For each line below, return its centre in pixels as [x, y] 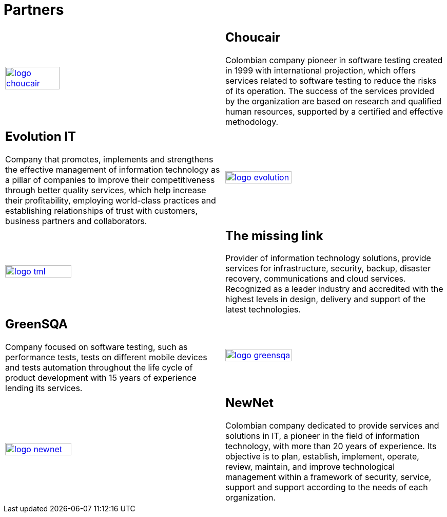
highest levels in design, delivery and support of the [326, 299]
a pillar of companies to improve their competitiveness [110, 180]
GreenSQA [37, 324]
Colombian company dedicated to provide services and [332, 426]
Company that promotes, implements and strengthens [109, 159]
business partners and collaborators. [76, 221]
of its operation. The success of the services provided [330, 91]
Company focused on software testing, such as [96, 347]
